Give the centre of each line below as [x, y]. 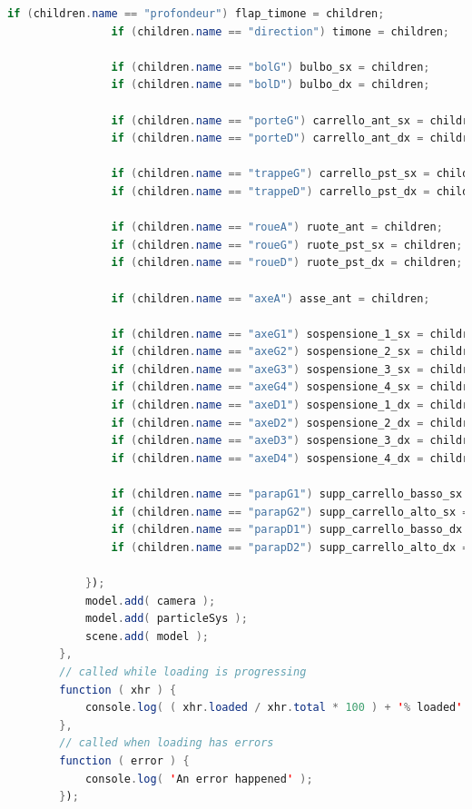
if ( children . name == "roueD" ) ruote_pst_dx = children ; [287, 263]
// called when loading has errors [167, 743]
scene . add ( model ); [147, 636]
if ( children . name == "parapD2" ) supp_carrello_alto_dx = [290, 547]
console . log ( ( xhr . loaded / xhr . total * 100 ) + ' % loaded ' [274, 708]
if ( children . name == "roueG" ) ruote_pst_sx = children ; [287, 245]
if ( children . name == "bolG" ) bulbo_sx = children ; [270, 67]
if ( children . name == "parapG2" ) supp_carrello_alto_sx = [290, 512]
